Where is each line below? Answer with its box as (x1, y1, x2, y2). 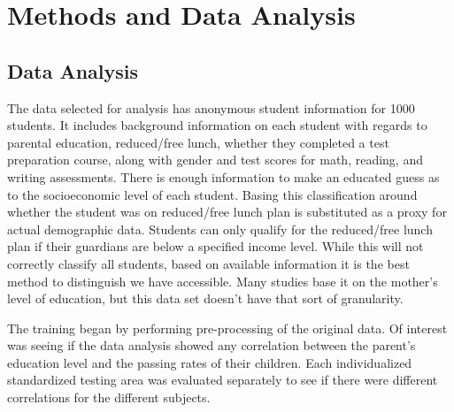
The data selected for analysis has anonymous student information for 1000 (7, 98, 415, 117)
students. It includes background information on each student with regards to (7, 116, 427, 134)
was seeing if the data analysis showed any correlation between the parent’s (7, 336, 416, 355)
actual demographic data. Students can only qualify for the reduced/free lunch (7, 219, 433, 238)
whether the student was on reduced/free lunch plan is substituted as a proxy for (7, 202, 447, 221)
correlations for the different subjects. (7, 388, 211, 407)
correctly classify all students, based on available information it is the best (7, 254, 410, 272)
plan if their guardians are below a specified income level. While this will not (7, 237, 424, 256)
